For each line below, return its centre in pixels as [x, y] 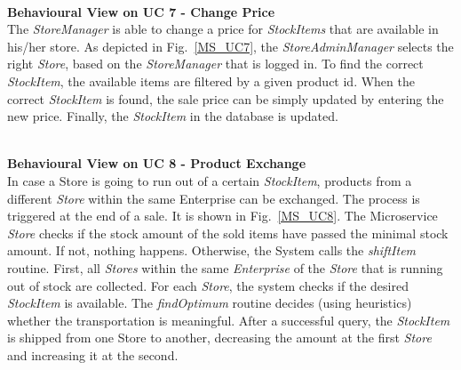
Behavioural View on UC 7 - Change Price [141, 11]
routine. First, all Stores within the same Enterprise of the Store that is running [225, 267]
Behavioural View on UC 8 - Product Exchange [157, 163]
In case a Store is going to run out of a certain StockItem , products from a [210, 180]
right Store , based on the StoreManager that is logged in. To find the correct [215, 64]
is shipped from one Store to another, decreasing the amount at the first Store [219, 338]
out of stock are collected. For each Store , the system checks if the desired [208, 285]
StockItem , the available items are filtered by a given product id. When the [211, 80]
